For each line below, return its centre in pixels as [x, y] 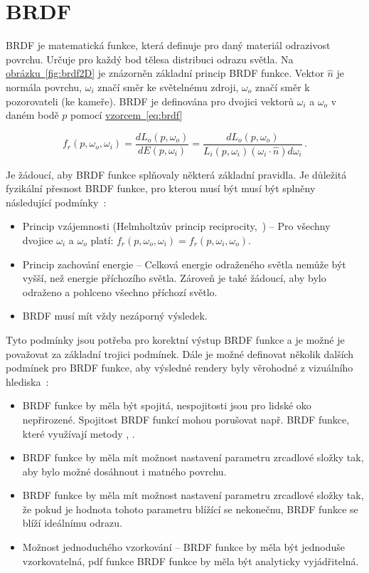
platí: [102, 240]
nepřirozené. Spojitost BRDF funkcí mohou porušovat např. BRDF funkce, [186, 419]
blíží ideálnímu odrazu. [72, 523]
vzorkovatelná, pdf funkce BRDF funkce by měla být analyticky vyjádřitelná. [191, 561]
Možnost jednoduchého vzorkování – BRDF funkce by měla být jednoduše [184, 547]
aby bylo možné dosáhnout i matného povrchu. [124, 471]
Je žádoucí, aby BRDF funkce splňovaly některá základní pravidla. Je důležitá [176, 174]
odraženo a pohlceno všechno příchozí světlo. [120, 291]
